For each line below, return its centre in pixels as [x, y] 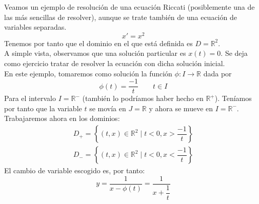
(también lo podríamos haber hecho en [143, 98]
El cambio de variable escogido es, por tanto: [75, 170]
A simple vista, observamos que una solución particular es [95, 53]
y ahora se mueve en [181, 108]
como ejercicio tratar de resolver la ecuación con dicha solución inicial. [115, 63]
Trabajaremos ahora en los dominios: [62, 118]
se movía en [108, 108]
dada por [217, 73]
